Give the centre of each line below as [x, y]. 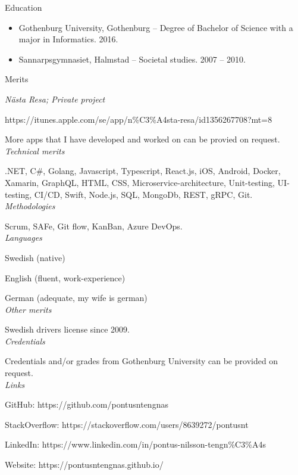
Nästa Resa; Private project [55, 99]
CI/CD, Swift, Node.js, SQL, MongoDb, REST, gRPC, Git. [143, 194]
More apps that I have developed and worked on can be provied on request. [142, 139]
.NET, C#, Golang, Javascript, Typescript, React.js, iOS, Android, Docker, [143, 171]
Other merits [28, 309]
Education [23, 7]
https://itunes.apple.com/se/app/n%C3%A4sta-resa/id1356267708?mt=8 [139, 119]
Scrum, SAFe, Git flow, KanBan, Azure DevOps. [94, 226]
